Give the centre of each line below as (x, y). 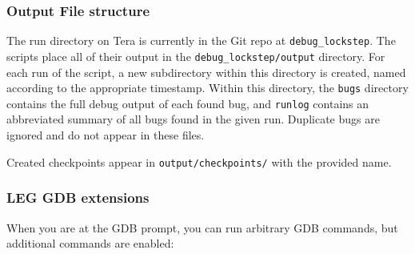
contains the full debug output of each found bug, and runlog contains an (188, 103)
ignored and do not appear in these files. (106, 135)
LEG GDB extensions (78, 198)
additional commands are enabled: (90, 243)
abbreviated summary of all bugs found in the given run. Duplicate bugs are (193, 119)
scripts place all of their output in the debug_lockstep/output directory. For (196, 56)
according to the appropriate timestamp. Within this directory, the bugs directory (207, 88)
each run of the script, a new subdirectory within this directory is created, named (206, 72)
